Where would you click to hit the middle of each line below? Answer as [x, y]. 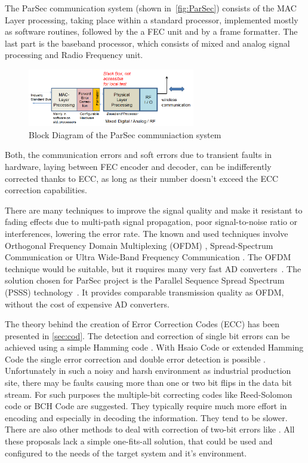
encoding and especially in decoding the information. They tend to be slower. [146, 417]
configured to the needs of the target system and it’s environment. [126, 453]
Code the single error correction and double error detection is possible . [135, 359]
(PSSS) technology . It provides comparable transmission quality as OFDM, [144, 292]
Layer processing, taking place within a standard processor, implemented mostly [152, 19]
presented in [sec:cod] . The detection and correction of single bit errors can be [147, 335]
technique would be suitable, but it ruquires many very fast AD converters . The [153, 268]
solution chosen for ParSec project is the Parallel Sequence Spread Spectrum [145, 280]
